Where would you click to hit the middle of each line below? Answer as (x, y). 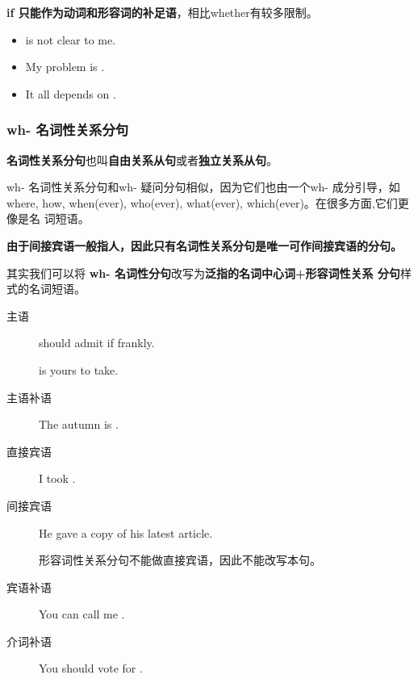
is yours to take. (79, 369)
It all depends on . (71, 93)
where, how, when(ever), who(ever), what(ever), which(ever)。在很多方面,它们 (202, 202)
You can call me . (82, 614)
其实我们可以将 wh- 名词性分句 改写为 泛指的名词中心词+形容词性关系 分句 (203, 272)
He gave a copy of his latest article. (126, 532)
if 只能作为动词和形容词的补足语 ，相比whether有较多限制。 (162, 12)
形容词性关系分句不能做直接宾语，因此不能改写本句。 (180, 560)
